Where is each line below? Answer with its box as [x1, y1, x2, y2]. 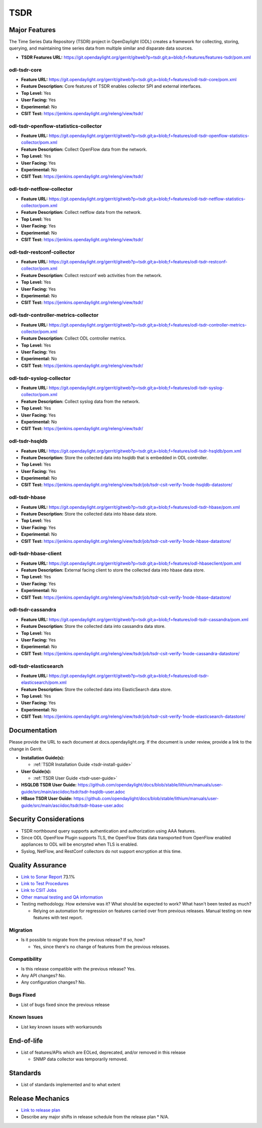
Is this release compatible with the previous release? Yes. [21, 966, 136, 972]
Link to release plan [21, 1107, 61, 1113]
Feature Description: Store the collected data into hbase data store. [21, 511, 157, 517]
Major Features [9, 26, 56, 34]
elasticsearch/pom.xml [21, 679, 67, 685]
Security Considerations [9, 815, 85, 823]
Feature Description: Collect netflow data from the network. [21, 209, 142, 215]
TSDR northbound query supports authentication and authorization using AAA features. [21, 828, 196, 833]
